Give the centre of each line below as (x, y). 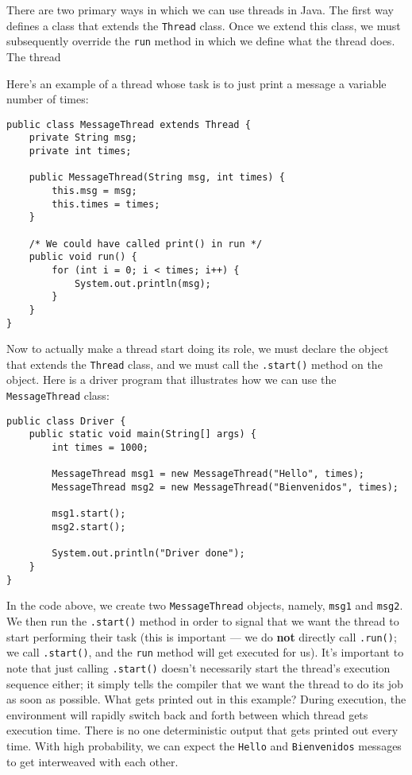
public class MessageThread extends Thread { (129, 124)
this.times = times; (106, 204)
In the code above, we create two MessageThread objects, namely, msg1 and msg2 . (205, 605)
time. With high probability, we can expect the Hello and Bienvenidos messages (204, 745)
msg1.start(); (89, 514)
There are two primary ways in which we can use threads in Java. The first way (200, 10)
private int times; (80, 151)
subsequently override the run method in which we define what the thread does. (201, 41)
